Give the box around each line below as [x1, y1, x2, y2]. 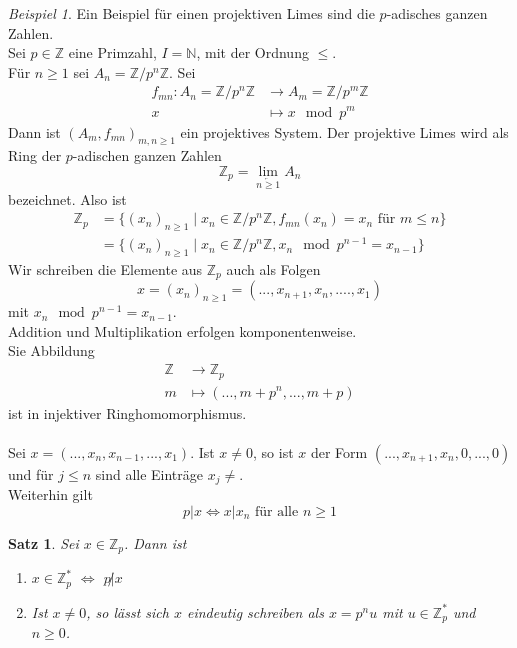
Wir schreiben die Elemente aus [8, 259, 203, 280]
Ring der [8, 145, 62, 166]
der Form [310, 441, 368, 462]
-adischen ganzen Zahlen [72, 145, 222, 166]
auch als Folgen [226, 259, 321, 280]
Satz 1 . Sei [8, 532, 79, 553]
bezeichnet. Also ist [8, 188, 127, 209]
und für [8, 463, 54, 484]
